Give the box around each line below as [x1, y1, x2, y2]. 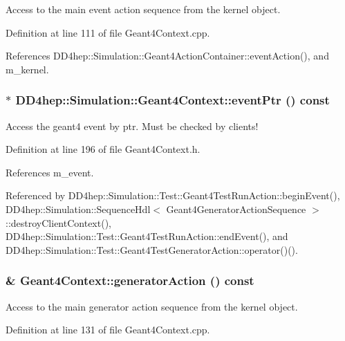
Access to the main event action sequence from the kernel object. [6, 2, 281, 16]
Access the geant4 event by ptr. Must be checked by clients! [6, 118, 259, 133]
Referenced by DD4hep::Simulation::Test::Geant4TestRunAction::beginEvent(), [6, 188, 340, 203]
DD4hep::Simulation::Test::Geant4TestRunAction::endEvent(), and [6, 229, 288, 243]
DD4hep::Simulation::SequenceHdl [6, 201, 151, 216]
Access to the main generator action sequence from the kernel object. [6, 299, 298, 313]
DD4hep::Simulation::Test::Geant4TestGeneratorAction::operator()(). [6, 242, 298, 257]
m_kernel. [6, 62, 49, 76]
